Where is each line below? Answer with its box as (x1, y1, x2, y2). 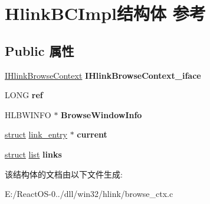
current (77, 128, 107, 141)
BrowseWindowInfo (61, 108, 142, 121)
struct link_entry (5, 128, 67, 141)
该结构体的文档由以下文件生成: (5, 168, 123, 180)
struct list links (5, 148, 62, 160)
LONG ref (5, 89, 43, 101)
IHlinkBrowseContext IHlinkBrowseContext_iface (5, 69, 201, 81)
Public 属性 (5, 41, 74, 59)
